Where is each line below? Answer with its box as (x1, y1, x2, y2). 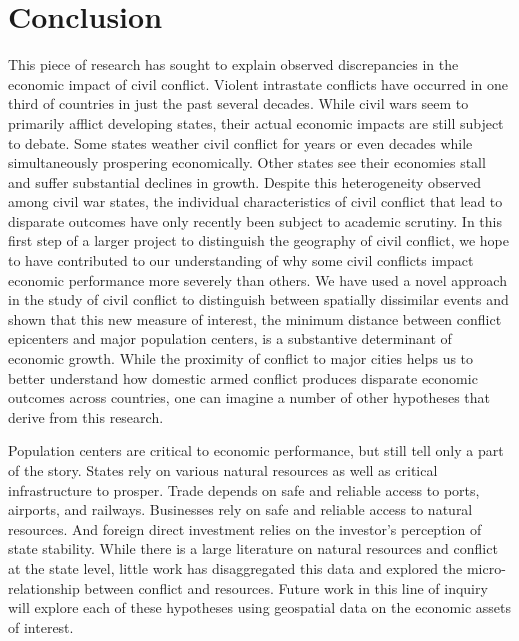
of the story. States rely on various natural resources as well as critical (8, 460, 438, 480)
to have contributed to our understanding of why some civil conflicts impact (8, 250, 474, 271)
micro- (466, 557, 506, 578)
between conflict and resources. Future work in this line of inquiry (84, 577, 488, 598)
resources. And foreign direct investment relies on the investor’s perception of (8, 518, 482, 539)
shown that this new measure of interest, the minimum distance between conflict (8, 308, 502, 329)
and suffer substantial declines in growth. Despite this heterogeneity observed (8, 171, 481, 192)
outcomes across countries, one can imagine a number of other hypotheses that (8, 387, 491, 408)
